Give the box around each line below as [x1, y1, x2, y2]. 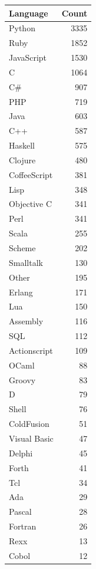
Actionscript [9, 344, 53, 356]
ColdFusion [9, 417, 49, 430]
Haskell [9, 139, 35, 152]
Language [9, 6, 48, 19]
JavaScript [9, 51, 47, 64]
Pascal [9, 505, 32, 518]
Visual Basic [9, 432, 54, 444]
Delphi [9, 446, 33, 459]
